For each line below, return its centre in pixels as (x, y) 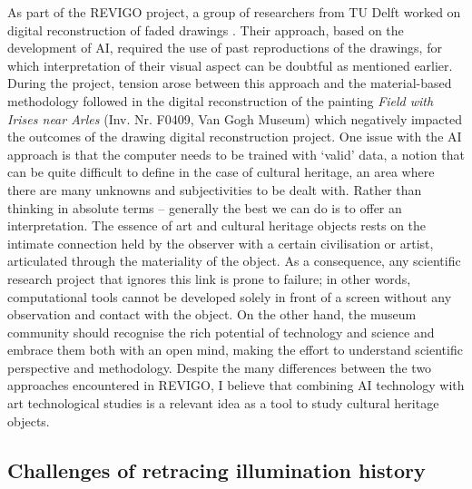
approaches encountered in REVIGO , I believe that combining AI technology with (236, 385)
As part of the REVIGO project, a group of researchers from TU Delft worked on (234, 12)
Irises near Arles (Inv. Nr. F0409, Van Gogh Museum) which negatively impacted (235, 118)
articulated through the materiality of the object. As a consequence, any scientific (234, 261)
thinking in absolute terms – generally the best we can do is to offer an (205, 207)
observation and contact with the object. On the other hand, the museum (212, 314)
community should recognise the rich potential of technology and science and (221, 332)
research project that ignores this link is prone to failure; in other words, (209, 278)
